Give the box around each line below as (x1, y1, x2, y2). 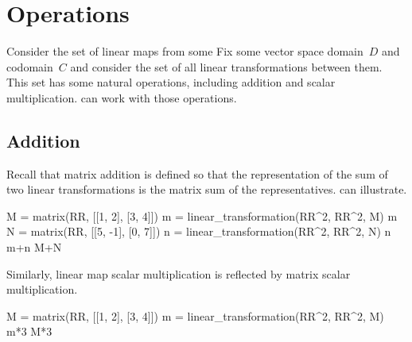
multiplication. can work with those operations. (6, 89, 237, 106)
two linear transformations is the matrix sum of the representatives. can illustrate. (6, 181, 407, 198)
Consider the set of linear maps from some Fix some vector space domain (6, 43, 363, 60)
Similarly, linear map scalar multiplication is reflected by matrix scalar (6, 265, 351, 282)
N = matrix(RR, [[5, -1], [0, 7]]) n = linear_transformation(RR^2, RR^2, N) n (6, 223, 391, 240)
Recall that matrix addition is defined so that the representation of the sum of (6, 165, 388, 182)
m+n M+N (6, 239, 62, 256)
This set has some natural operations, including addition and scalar (6, 74, 336, 90)
